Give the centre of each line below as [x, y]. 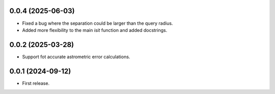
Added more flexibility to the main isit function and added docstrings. [95, 30]
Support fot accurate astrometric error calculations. [76, 57]
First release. [36, 83]
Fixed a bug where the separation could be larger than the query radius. [98, 23]
